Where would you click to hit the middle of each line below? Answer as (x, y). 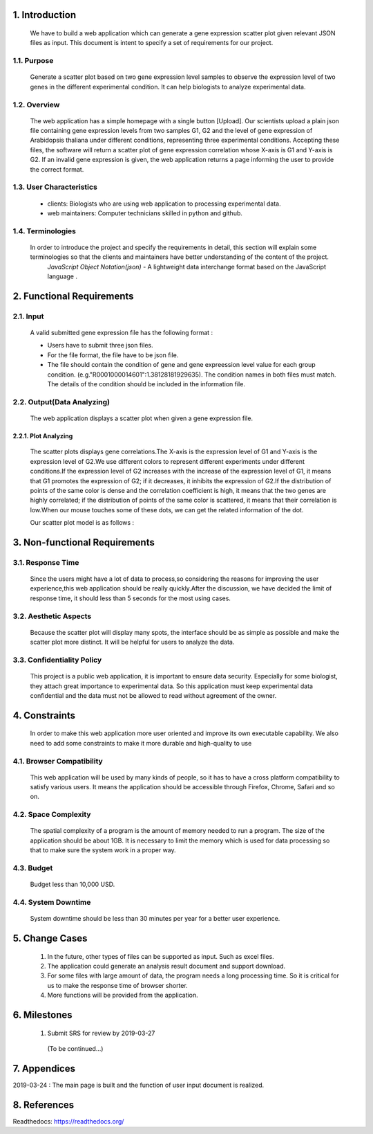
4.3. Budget (33, 867)
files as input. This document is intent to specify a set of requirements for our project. (152, 43)
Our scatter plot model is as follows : (82, 523)
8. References (44, 1105)
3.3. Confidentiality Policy (57, 660)
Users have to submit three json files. (100, 345)
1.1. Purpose (33, 61)
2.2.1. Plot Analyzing (43, 436)
